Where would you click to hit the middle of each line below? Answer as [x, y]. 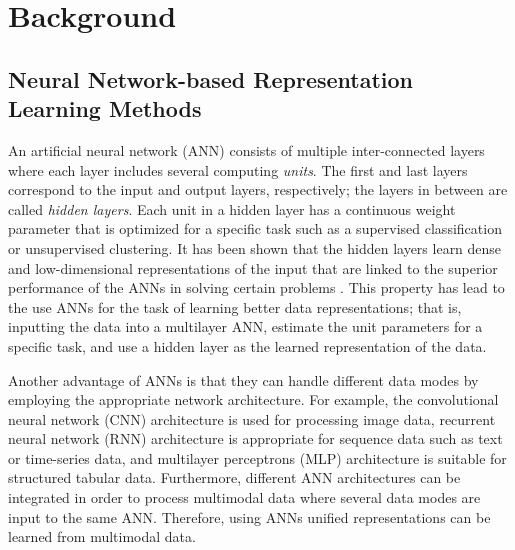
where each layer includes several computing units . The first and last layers [238, 169]
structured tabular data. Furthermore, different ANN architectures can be [234, 477]
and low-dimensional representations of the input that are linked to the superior [253, 267]
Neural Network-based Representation [211, 78]
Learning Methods [105, 108]
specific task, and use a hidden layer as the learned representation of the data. [247, 345]
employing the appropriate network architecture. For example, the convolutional [253, 399]
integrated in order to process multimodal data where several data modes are [244, 497]
